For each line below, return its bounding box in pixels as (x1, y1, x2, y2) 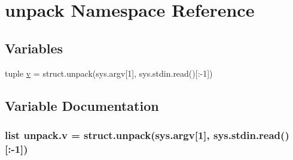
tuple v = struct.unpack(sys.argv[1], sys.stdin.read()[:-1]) (5, 67, 213, 79)
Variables (5, 38, 63, 57)
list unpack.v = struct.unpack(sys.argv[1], (5, 127, 210, 142)
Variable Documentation (5, 96, 159, 114)
